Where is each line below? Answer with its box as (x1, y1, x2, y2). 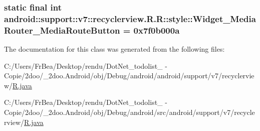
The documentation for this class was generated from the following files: (4, 44, 225, 54)
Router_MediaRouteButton (4, 24, 120, 36)
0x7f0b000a (133, 24, 180, 36)
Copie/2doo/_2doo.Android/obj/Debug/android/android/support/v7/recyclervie (4, 70, 254, 81)
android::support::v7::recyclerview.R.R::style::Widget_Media (4, 12, 256, 25)
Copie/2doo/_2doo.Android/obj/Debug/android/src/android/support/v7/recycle (4, 107, 255, 117)
